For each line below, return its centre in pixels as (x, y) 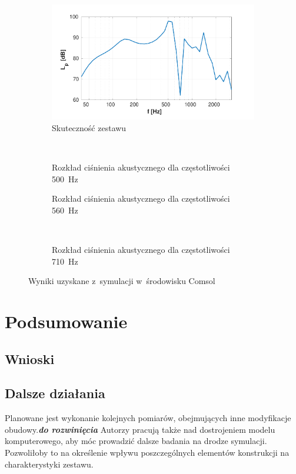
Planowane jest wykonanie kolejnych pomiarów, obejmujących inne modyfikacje (148, 418)
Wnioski (30, 358)
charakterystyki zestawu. (49, 464)
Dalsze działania (55, 393)
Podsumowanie (66, 321)
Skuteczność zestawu (89, 127)
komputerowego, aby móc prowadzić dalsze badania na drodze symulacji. (136, 441)
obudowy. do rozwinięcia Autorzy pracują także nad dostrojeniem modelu (140, 429)
